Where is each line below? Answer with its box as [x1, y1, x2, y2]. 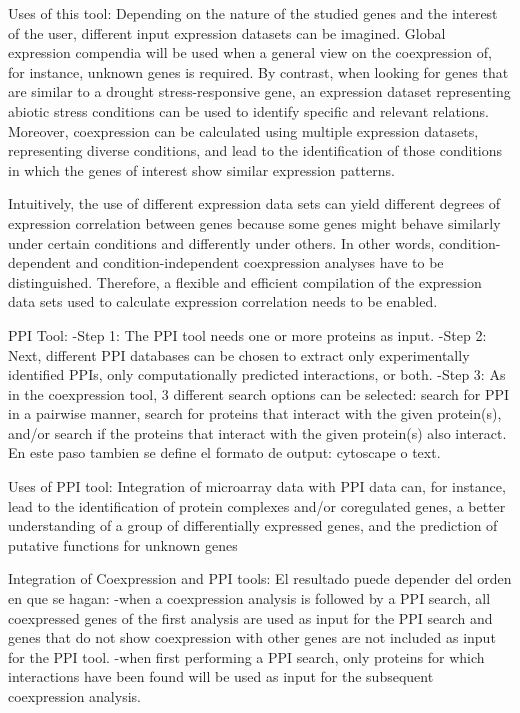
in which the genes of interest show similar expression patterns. [8, 159, 395, 180]
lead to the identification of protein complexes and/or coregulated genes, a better [8, 495, 506, 516]
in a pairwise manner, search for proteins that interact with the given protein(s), [8, 403, 502, 424]
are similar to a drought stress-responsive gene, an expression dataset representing [8, 81, 511, 102]
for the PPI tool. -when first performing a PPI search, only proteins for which [8, 646, 485, 667]
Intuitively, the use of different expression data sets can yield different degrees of [8, 193, 501, 214]
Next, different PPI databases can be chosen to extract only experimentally [8, 344, 470, 365]
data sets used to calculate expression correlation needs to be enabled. [8, 291, 438, 312]
